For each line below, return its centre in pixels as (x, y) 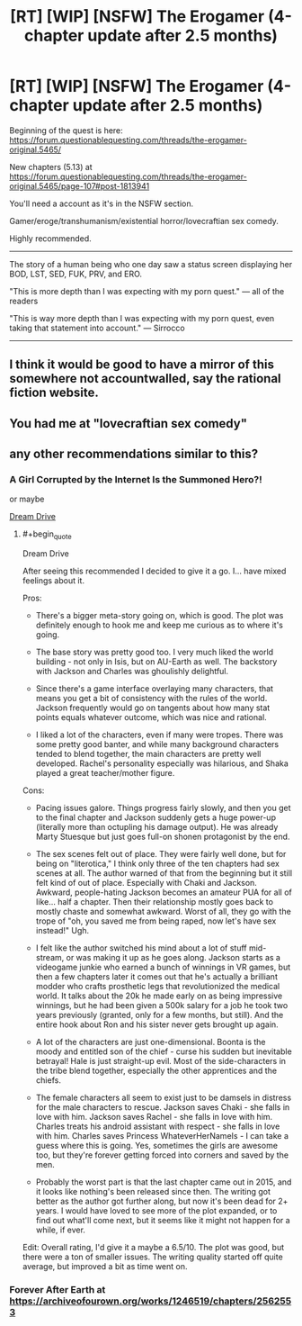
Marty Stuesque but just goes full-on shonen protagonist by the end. (163, 837)
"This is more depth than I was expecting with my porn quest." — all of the (147, 291)
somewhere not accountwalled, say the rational (145, 379)
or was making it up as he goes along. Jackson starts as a (173, 958)
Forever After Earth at (58, 1290)
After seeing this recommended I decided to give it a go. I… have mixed (154, 571)
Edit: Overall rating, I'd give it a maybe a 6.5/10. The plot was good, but (153, 1248)
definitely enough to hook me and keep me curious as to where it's (160, 625)
